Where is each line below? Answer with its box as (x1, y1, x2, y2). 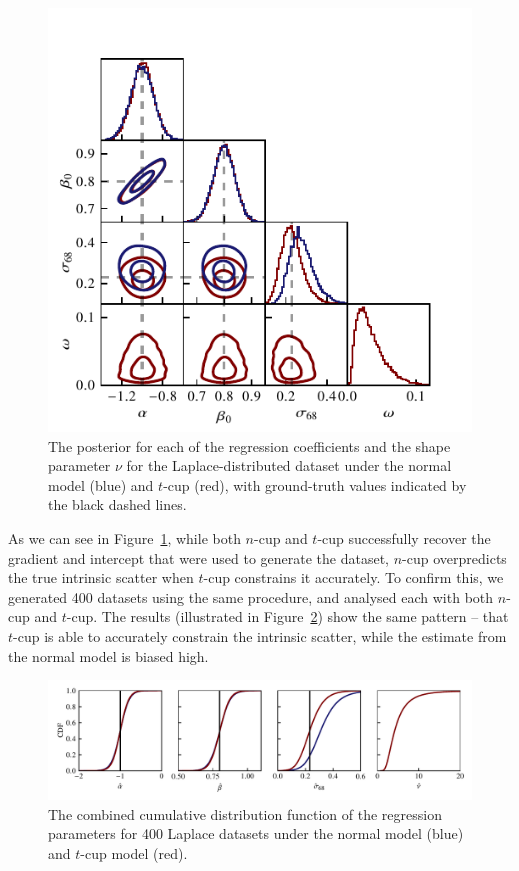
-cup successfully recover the (317, 527, 491, 548)
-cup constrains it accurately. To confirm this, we (203, 567, 504, 588)
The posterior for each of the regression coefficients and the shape (48, 435, 451, 456)
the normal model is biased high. (8, 645, 209, 666)
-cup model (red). (80, 842, 188, 863)
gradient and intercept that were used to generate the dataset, (8, 547, 390, 568)
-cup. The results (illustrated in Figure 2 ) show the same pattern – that (66, 606, 509, 627)
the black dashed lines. (48, 494, 187, 515)
